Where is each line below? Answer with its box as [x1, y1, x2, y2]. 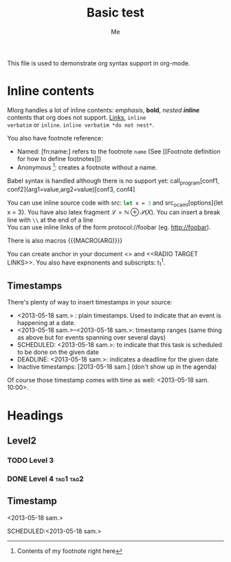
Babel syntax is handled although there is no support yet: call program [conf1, [7, 176, 220, 187]
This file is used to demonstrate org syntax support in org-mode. [7, 59, 190, 67]
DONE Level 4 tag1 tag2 [7, 474, 84, 483]
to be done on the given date [16, 348, 100, 356]
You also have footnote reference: [7, 134, 103, 142]
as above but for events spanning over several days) [16, 333, 166, 342]
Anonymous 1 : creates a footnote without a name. [16, 162, 157, 171]
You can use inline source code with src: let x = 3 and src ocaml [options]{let [7, 198, 223, 209]
